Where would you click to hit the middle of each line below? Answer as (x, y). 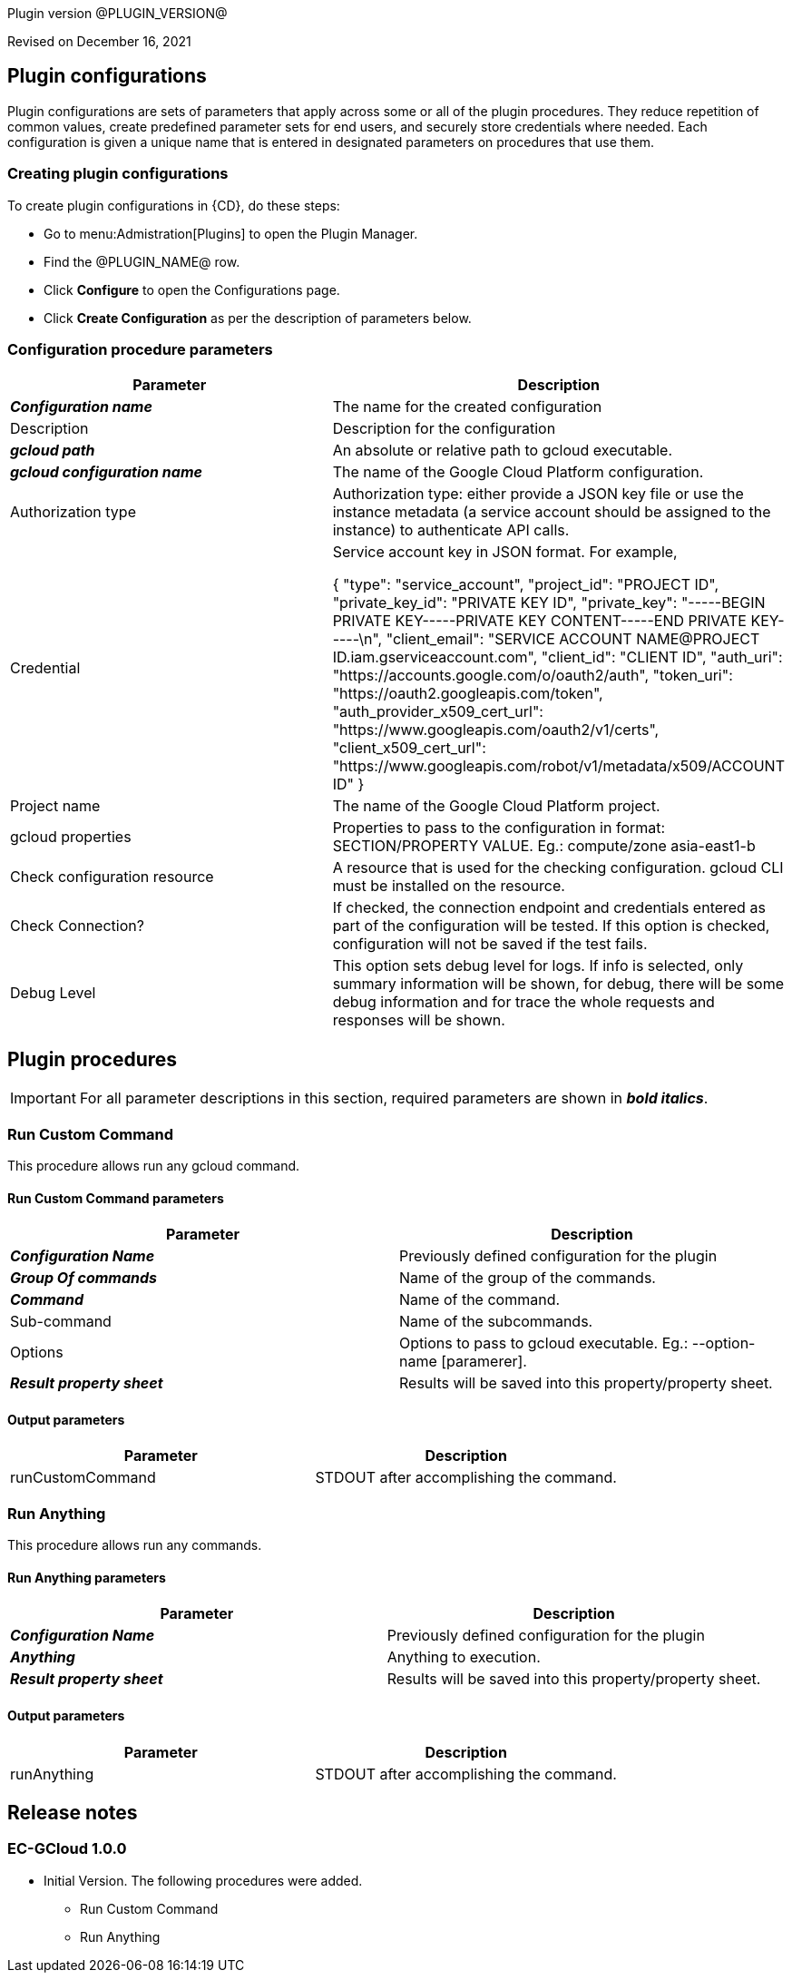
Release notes (73, 1812)
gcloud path (53, 451)
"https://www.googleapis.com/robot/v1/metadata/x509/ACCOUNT (558, 766)
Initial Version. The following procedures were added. (203, 1880)
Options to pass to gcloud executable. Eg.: (544, 1343)
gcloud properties (71, 837)
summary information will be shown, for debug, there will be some (558, 984)
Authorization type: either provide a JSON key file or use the (538, 494)
